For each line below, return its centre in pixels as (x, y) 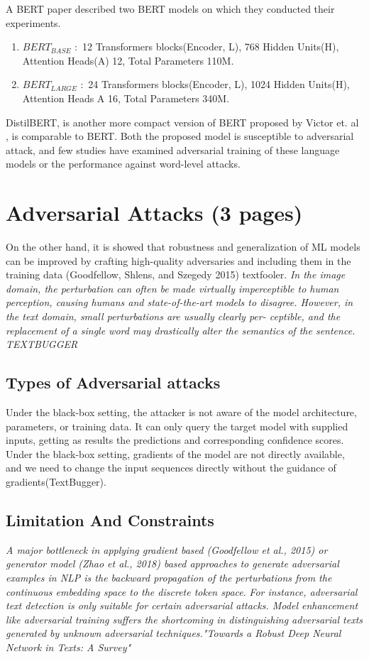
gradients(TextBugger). (56, 481)
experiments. (33, 22)
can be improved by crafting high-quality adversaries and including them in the (178, 260)
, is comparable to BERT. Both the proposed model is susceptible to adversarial (180, 136)
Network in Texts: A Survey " (68, 647)
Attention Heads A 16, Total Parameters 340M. (126, 98)
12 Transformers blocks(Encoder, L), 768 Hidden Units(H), (211, 47)
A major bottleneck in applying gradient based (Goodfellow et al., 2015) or (167, 549)
